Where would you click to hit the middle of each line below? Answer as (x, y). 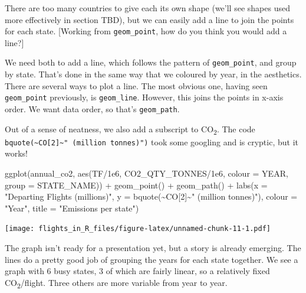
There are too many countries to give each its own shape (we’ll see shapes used (147, 8)
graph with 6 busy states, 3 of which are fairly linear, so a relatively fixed (137, 271)
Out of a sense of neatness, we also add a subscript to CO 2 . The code (130, 129)
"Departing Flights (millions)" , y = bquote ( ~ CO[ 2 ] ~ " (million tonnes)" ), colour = (151, 196)
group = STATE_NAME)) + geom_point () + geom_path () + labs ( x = (136, 185)
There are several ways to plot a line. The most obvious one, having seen (136, 85)
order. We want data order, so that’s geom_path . (92, 108)
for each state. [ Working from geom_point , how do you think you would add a (146, 31)
